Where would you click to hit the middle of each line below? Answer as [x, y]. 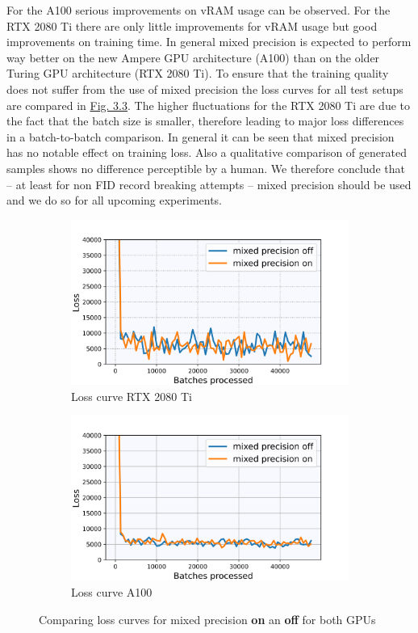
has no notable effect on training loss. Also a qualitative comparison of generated [207, 152]
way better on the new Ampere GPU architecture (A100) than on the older [193, 57]
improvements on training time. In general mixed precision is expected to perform [209, 42]
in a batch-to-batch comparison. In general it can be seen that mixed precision [201, 136]
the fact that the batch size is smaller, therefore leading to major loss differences [205, 121]
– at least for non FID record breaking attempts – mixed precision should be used [209, 184]
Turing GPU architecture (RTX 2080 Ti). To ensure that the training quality [198, 73]
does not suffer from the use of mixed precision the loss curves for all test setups [205, 89]
